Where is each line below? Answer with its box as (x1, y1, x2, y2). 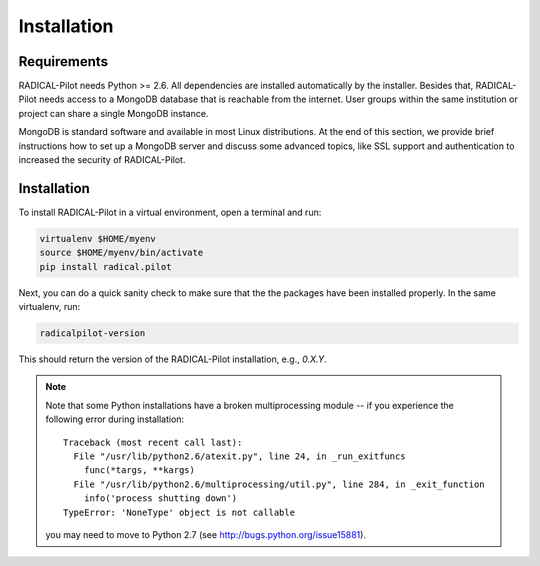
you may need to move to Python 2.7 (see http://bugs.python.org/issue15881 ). (45, 528, 367, 540)
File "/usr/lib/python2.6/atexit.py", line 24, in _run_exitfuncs (73, 450, 406, 462)
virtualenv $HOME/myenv (39, 233, 157, 244)
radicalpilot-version (39, 328, 146, 339)
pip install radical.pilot (39, 261, 172, 272)
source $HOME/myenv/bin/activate (39, 247, 204, 259)
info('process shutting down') (83, 493, 238, 504)
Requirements (18, 53, 109, 70)
